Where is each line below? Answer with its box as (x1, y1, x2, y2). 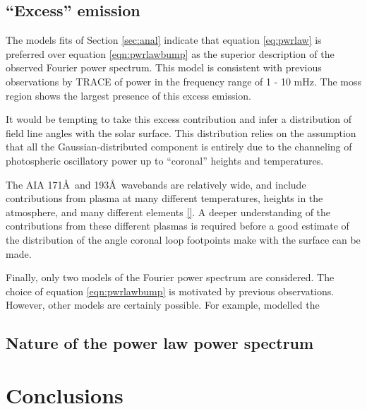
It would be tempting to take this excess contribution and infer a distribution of (6, 112, 352, 126)
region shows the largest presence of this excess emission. (6, 88, 252, 102)
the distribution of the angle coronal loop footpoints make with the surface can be (6, 232, 361, 247)
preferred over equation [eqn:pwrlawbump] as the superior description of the (6, 46, 335, 61)
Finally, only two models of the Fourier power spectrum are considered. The (6, 270, 335, 285)
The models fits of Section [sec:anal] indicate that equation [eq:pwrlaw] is (6, 32, 322, 47)
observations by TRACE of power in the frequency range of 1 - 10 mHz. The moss (6, 73, 362, 88)
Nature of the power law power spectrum (6, 332, 314, 354)
